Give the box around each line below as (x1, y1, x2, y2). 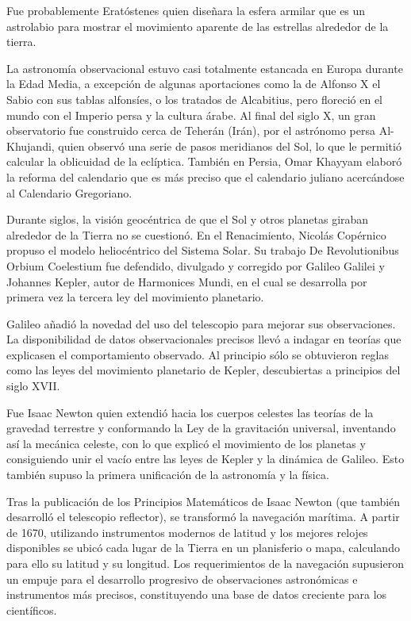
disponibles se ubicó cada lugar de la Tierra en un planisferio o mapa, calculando (6, 539, 400, 556)
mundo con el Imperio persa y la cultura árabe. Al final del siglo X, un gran (6, 106, 376, 123)
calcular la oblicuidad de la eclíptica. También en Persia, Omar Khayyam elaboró (6, 153, 402, 170)
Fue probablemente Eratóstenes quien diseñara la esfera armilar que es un (6, 2, 366, 18)
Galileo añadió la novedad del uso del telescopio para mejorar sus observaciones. (6, 315, 396, 332)
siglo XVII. (6, 378, 60, 394)
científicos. (6, 601, 57, 618)
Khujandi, (6, 137, 55, 154)
